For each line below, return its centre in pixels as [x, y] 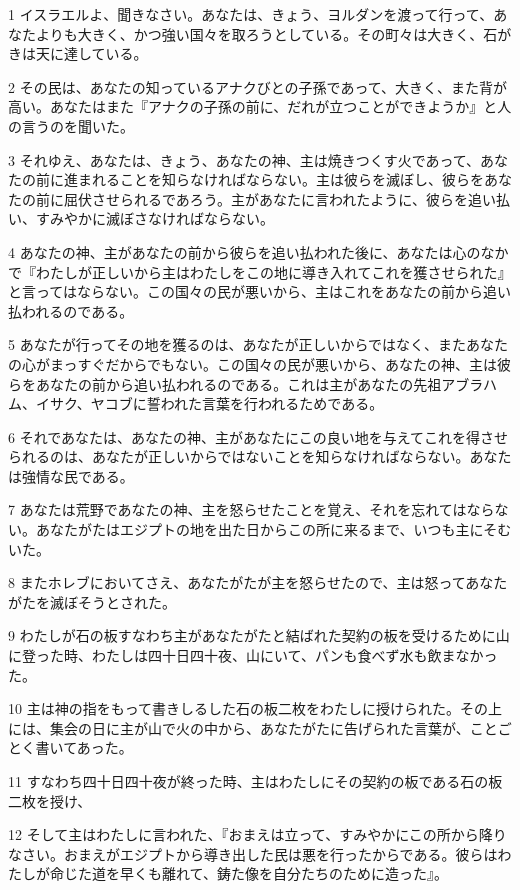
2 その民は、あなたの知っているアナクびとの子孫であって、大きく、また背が [257, 86]
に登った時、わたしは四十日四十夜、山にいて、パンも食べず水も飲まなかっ [253, 655]
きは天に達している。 [78, 53]
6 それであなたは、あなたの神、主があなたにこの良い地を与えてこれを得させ [258, 436]
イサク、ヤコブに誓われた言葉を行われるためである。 [209, 403]
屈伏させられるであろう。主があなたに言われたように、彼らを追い [279, 198]
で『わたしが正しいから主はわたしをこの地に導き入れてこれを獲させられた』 [260, 271]
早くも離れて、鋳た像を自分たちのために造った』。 [283, 873]
